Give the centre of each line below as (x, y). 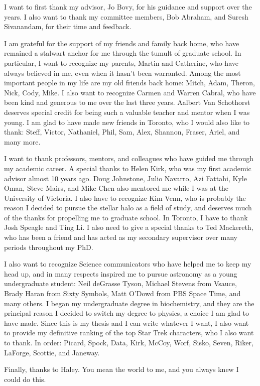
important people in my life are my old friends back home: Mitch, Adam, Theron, (129, 83)
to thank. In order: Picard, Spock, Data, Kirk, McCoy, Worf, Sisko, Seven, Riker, (129, 342)
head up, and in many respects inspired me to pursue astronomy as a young (121, 273)
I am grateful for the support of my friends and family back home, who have (122, 43)
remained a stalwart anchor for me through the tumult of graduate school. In (123, 53)
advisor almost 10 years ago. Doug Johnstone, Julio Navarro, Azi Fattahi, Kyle (125, 178)
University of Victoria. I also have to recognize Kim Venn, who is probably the (125, 198)
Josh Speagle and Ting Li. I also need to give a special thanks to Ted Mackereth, (129, 227)
